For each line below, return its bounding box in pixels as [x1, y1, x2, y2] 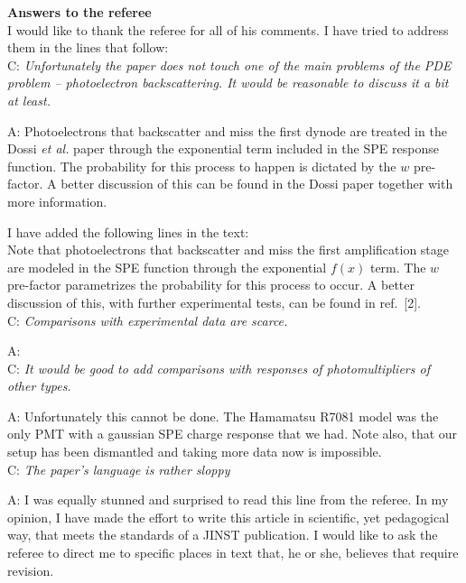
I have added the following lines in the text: [7, 222, 249, 241]
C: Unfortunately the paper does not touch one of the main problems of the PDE [7, 55, 452, 74]
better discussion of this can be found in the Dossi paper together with [61, 174, 453, 193]
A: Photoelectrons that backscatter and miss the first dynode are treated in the [7, 121, 447, 140]
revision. [7, 560, 54, 579]
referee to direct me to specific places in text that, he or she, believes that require [7, 543, 459, 562]
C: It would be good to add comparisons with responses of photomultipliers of [7, 358, 430, 377]
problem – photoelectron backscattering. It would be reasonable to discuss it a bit [7, 73, 449, 92]
